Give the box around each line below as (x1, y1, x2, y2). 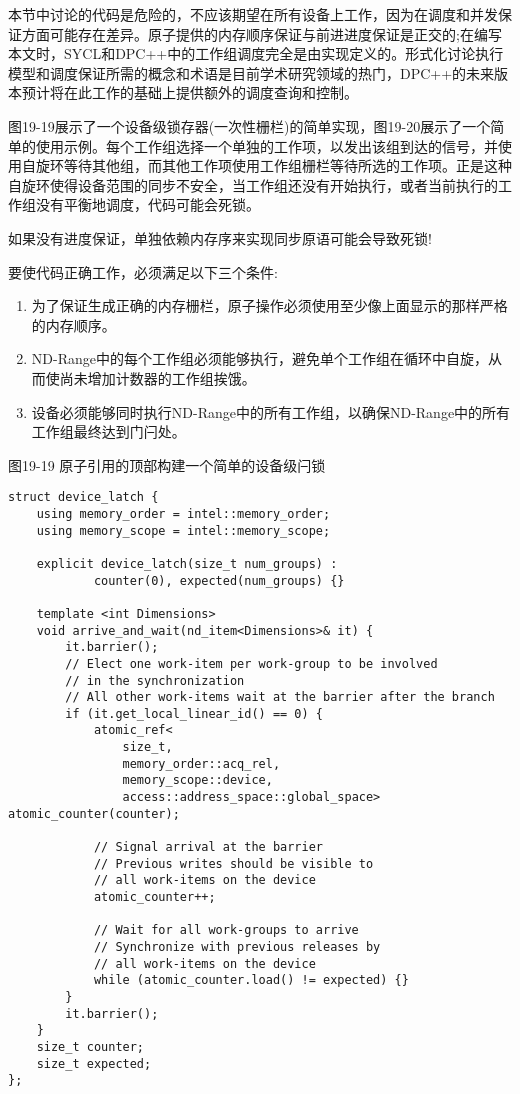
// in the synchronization (65, 673, 245, 688)
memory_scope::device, (122, 773, 273, 788)
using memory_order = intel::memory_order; (36, 506, 331, 521)
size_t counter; (36, 1039, 145, 1054)
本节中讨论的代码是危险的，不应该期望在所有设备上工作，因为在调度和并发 (8, 4, 498, 24)
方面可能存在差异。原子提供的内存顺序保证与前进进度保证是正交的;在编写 (21, 23, 502, 44)
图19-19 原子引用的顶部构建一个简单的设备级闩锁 (8, 454, 326, 475)
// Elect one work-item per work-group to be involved (65, 656, 438, 671)
